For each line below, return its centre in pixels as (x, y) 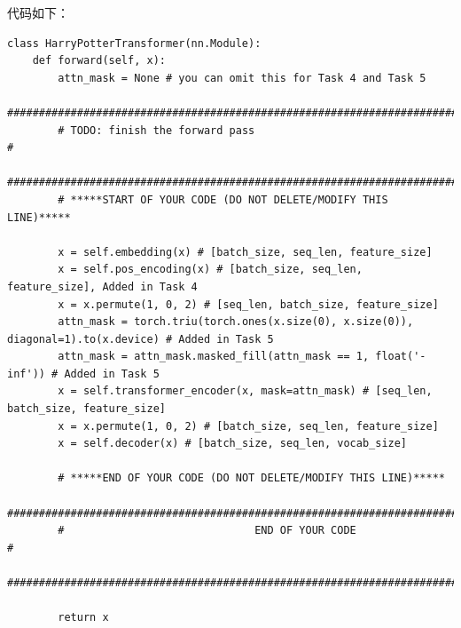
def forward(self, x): (99, 61)
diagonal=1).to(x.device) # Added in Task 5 (141, 339)
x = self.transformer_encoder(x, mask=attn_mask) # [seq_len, (245, 391)
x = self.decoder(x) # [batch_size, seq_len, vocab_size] (233, 444)
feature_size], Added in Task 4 (102, 286)
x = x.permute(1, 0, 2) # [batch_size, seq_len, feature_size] (248, 426)
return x (83, 618)
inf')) (26, 374)
